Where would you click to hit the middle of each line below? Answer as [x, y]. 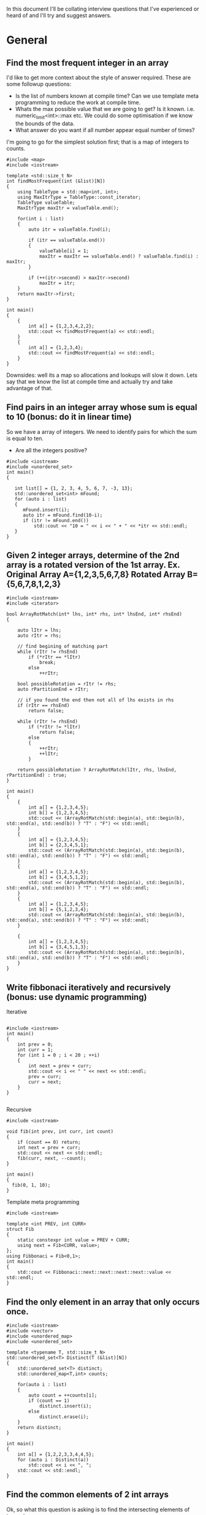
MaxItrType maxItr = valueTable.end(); [68, 208]
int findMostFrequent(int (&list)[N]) [56, 181]
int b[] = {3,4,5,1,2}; [59, 877]
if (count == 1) [49, 1401]
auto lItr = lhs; [40, 630]
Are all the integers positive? [51, 450]
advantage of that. [30, 388]
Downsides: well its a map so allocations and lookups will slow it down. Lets [102, 375]
